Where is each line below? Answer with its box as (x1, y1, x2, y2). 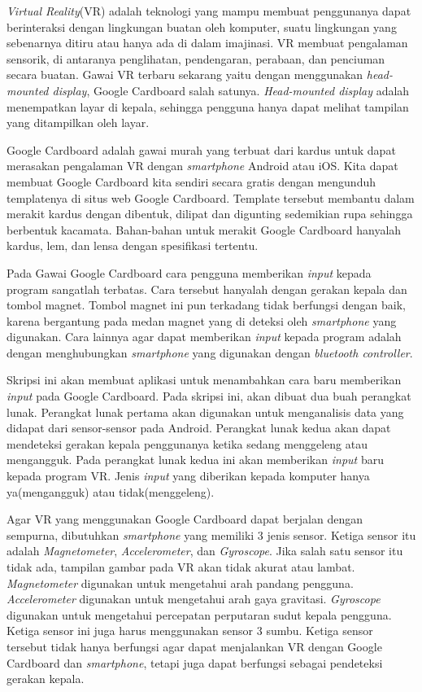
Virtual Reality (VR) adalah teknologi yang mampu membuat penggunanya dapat (7, 2, 411, 19)
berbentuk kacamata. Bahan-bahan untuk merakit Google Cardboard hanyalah (7, 221, 402, 238)
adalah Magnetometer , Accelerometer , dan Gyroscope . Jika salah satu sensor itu (7, 542, 403, 559)
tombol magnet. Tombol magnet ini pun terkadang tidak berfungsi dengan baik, (7, 296, 407, 313)
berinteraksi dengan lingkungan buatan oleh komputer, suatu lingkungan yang (7, 18, 397, 35)
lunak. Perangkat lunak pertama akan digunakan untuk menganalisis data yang (7, 403, 404, 420)
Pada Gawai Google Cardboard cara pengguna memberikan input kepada (7, 264, 372, 281)
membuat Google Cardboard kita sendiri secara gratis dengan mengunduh (7, 173, 376, 190)
